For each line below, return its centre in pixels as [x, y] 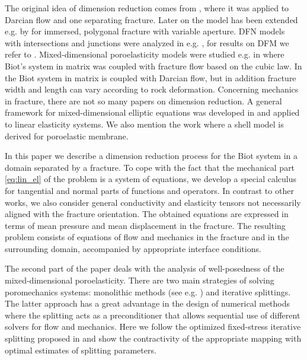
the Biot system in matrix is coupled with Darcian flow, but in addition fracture [151, 77]
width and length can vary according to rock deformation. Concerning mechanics [152, 89]
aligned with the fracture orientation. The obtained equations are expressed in [147, 214]
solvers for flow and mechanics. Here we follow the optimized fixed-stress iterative [153, 326]
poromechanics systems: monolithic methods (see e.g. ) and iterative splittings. [148, 291]
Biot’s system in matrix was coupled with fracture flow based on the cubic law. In [153, 66]
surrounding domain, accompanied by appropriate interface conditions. [133, 248]
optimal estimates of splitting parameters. [81, 350]
